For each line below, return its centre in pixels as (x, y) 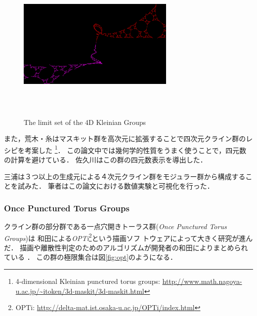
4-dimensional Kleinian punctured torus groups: (88, 281)
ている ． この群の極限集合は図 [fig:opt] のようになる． (91, 257)
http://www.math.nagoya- (202, 281)
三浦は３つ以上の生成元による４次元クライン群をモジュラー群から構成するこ (128, 176)
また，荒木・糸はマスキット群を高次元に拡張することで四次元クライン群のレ (128, 138)
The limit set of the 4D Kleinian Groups (85, 122)
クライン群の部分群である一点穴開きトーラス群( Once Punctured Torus (115, 226)
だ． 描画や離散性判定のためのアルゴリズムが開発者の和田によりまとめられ (126, 247)
